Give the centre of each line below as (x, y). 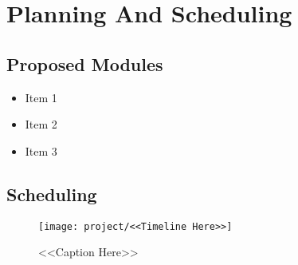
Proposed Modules (85, 63)
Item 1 (41, 97)
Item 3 (41, 150)
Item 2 (41, 124)
